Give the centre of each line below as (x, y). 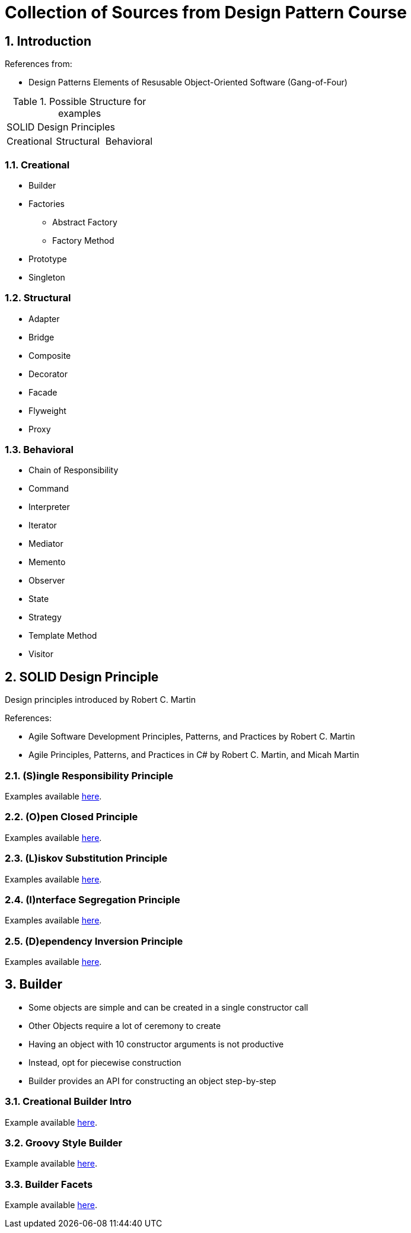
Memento (47, 562)
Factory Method (83, 240)
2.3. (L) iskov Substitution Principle (86, 858)
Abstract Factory (85, 222)
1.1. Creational (37, 165)
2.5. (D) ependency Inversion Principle (94, 941)
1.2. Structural (38, 298)
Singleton (47, 277)
